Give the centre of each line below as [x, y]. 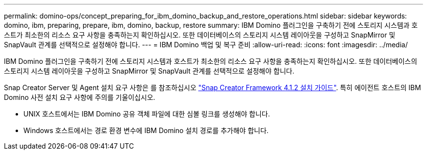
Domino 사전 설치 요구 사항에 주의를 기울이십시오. [80, 97]
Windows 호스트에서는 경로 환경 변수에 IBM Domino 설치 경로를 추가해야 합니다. [146, 130]
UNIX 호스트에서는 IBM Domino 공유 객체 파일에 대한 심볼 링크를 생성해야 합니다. [147, 114]
